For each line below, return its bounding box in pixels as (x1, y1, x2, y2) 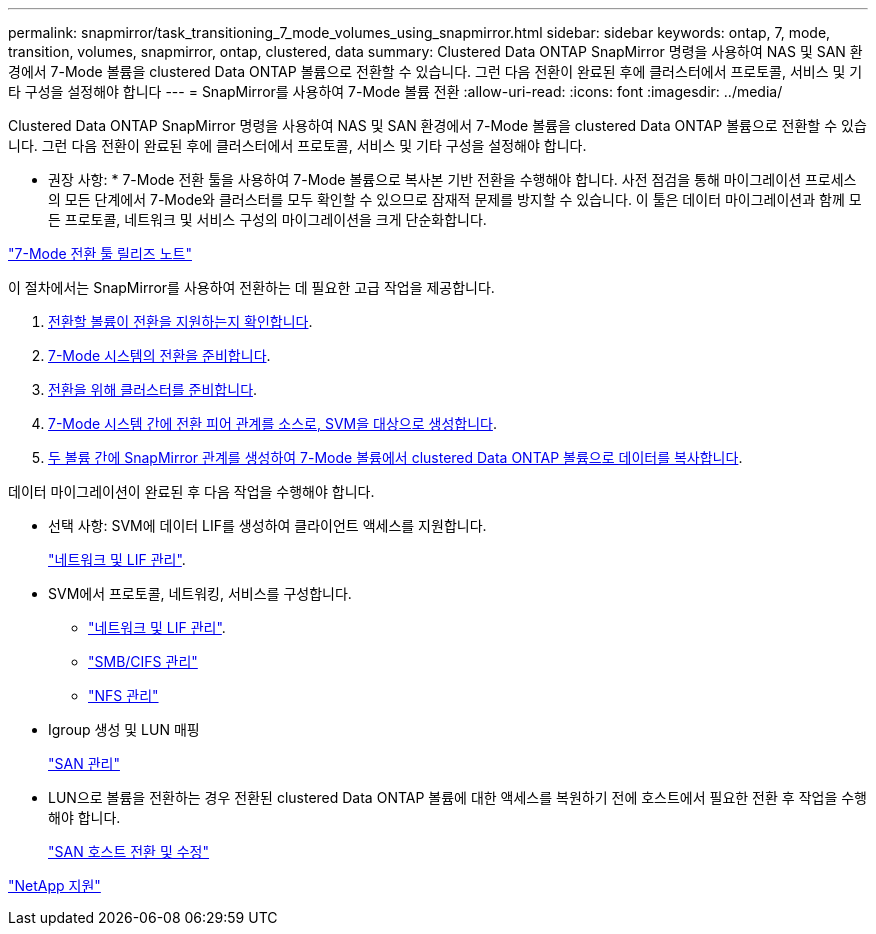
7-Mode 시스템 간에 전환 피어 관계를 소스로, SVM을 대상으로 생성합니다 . (48, 415, 497, 432)
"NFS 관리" (88, 687, 159, 704)
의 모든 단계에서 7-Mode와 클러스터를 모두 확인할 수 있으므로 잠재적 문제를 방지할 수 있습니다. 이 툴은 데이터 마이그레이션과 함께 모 (48, 191, 862, 208)
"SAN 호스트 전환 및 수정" (48, 843, 210, 860)
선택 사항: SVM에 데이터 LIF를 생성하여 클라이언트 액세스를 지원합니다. (48, 517, 487, 534)
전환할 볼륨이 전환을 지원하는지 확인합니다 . (48, 313, 313, 330)
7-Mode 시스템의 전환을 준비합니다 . (48, 347, 271, 364)
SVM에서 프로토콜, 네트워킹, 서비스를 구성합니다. (48, 585, 352, 602)
